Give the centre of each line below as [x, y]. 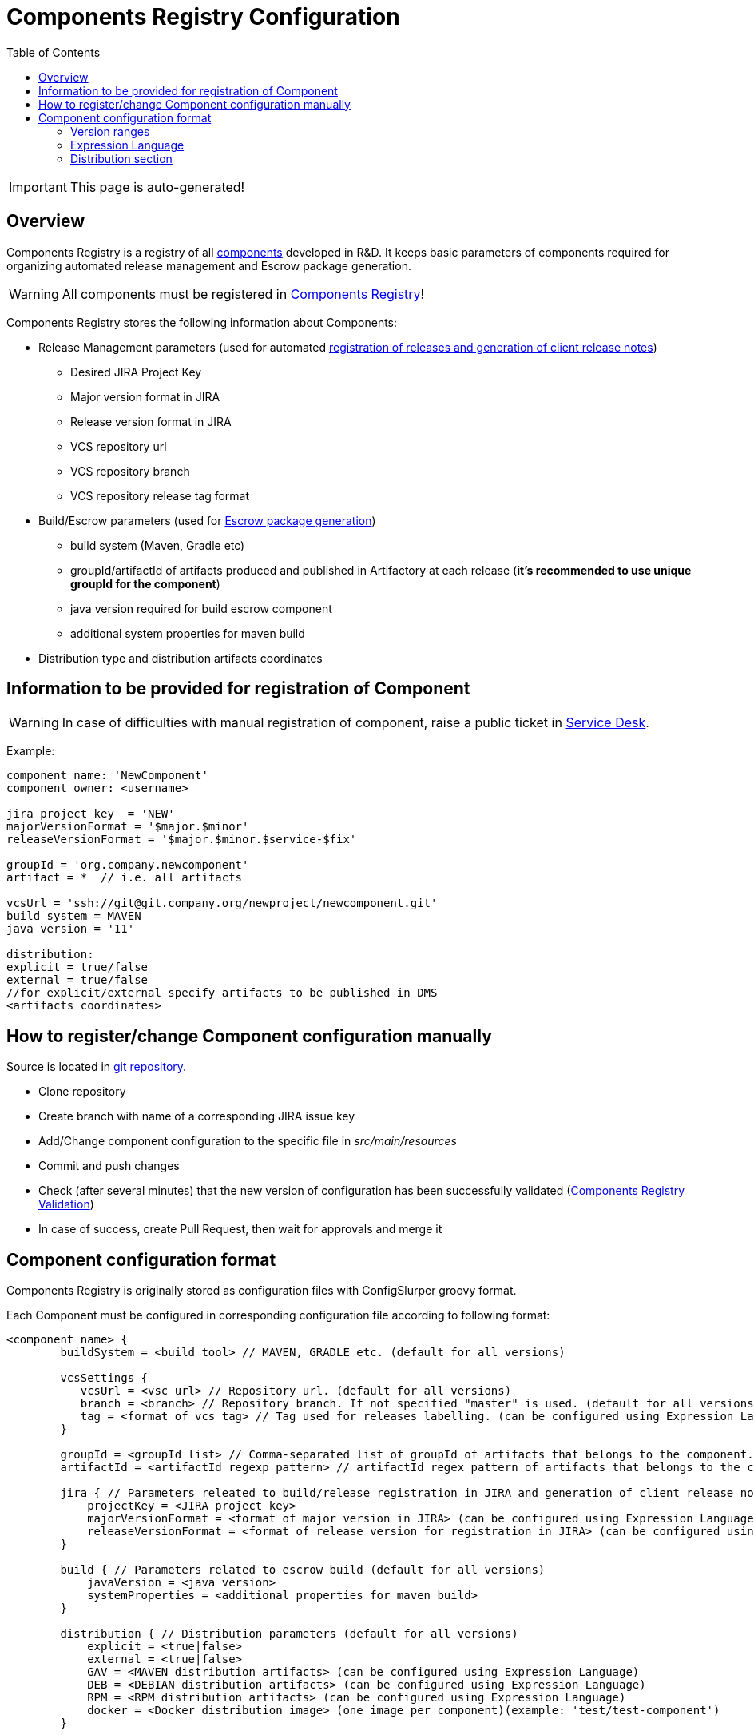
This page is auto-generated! [157, 187]
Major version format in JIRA [145, 396]
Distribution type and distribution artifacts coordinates [181, 658]
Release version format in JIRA [151, 421]
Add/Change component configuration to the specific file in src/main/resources [248, 1141]
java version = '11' [71, 929]
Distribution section [121, 158]
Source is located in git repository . [97, 1067]
